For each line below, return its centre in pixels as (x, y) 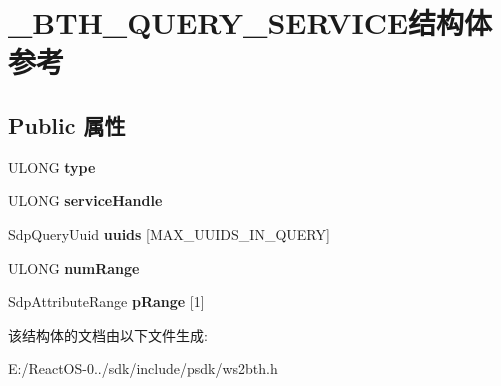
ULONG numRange (74, 267)
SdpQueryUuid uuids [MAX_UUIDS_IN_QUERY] (169, 233)
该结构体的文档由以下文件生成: (108, 334)
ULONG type (52, 166)
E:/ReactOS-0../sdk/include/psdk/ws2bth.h (143, 368)
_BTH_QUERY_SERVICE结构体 (250, 22)
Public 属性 (67, 124)
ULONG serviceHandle (85, 200)
